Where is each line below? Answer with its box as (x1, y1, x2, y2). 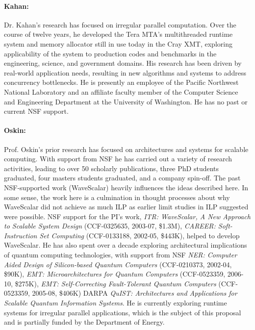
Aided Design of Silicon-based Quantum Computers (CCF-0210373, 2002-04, (4, 259, 232, 269)
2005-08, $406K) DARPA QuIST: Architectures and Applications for (32, 288, 237, 298)
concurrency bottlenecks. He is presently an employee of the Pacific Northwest (4, 77, 239, 87)
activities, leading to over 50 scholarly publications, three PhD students (4, 163, 219, 173)
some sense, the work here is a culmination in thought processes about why (4, 192, 230, 202)
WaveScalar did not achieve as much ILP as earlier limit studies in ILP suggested (4, 202, 249, 212)
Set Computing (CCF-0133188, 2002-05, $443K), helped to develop (39, 230, 240, 240)
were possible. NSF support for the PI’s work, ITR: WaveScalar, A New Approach (4, 211, 251, 221)
